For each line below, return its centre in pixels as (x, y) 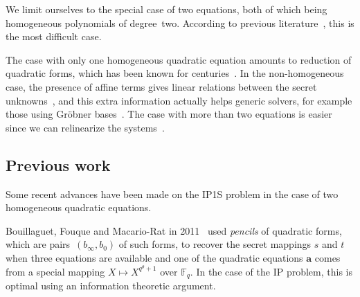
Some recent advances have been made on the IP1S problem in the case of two (172, 193)
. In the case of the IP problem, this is (271, 271)
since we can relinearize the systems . (85, 127)
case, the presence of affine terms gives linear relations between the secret (161, 86)
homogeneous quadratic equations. (79, 207)
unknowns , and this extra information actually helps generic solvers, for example (179, 100)
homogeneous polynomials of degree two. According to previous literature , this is (180, 22)
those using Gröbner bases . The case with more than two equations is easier (169, 114)
